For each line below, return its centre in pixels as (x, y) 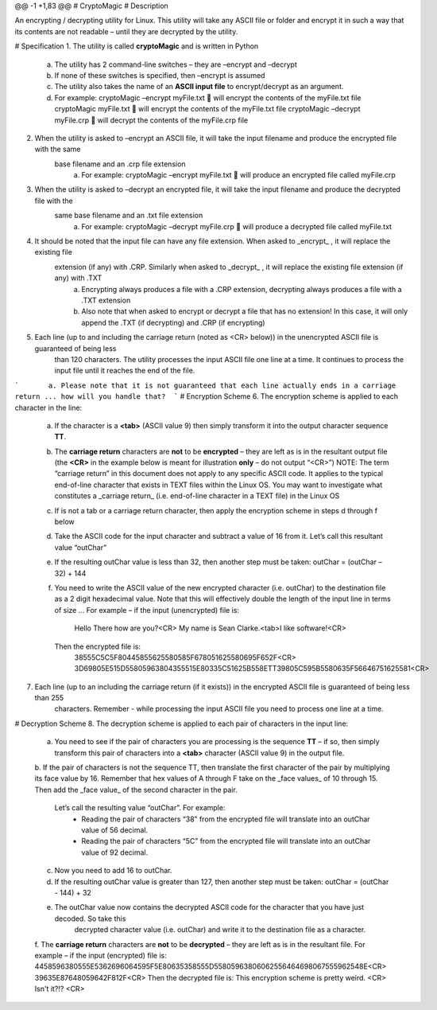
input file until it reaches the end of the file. (125, 371)
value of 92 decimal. (115, 852)
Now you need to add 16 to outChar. (113, 871)
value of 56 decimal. (115, 830)
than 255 (49, 698)
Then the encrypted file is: (97, 646)
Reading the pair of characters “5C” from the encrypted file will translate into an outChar (226, 841)
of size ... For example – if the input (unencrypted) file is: (147, 610)
